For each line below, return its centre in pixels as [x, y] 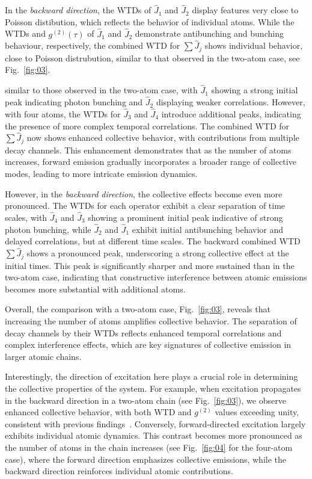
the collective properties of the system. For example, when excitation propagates [153, 388]
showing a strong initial [255, 90]
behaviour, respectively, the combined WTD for [93, 45]
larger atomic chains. [43, 356]
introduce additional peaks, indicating [231, 113]
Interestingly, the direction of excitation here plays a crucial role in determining [151, 376]
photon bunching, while [48, 229]
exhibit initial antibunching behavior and [208, 229]
